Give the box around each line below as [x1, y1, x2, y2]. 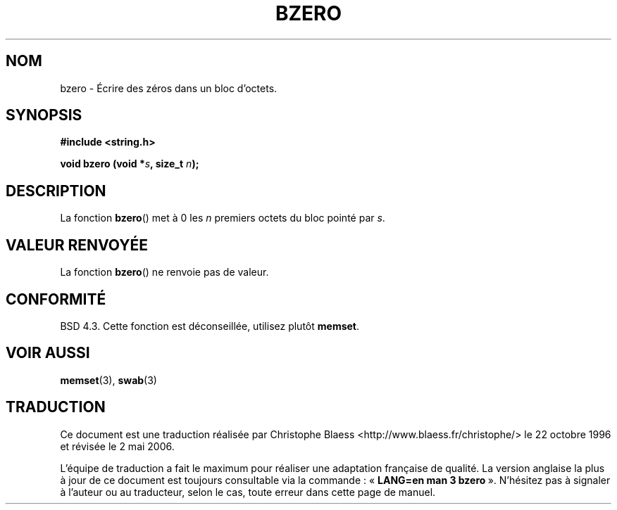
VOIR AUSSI [6, 344, 90, 362]
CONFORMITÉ [6, 290, 106, 308]
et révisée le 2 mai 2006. [60, 440, 175, 452]
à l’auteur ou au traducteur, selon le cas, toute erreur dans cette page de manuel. [60, 485, 436, 498]
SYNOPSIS [6, 106, 82, 125]
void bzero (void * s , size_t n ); [60, 158, 199, 170]
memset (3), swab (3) [60, 374, 157, 386]
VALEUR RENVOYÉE [6, 236, 148, 254]
